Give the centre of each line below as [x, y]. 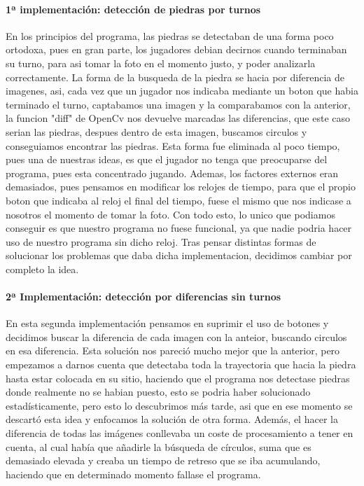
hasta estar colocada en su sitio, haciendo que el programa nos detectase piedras [178, 378]
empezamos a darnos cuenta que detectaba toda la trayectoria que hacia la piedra [181, 364]
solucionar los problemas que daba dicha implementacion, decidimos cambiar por [179, 255]
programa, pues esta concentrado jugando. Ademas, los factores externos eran [172, 173]
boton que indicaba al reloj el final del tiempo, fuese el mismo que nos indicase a [178, 200]
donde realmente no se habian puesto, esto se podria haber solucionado [158, 392]
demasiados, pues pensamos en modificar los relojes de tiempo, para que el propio [181, 187]
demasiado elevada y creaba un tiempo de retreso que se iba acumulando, [163, 460]
